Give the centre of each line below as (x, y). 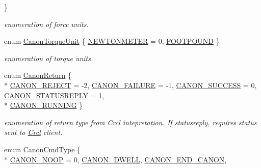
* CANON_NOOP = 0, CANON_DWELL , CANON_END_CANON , (115, 159)
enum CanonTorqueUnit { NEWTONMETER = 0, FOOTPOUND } (112, 41)
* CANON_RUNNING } (44, 105)
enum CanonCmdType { (43, 149)
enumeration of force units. (46, 24)
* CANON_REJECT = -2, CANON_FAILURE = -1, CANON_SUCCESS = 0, (130, 85)
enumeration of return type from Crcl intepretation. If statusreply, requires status (130, 122)
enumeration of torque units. (49, 58)
